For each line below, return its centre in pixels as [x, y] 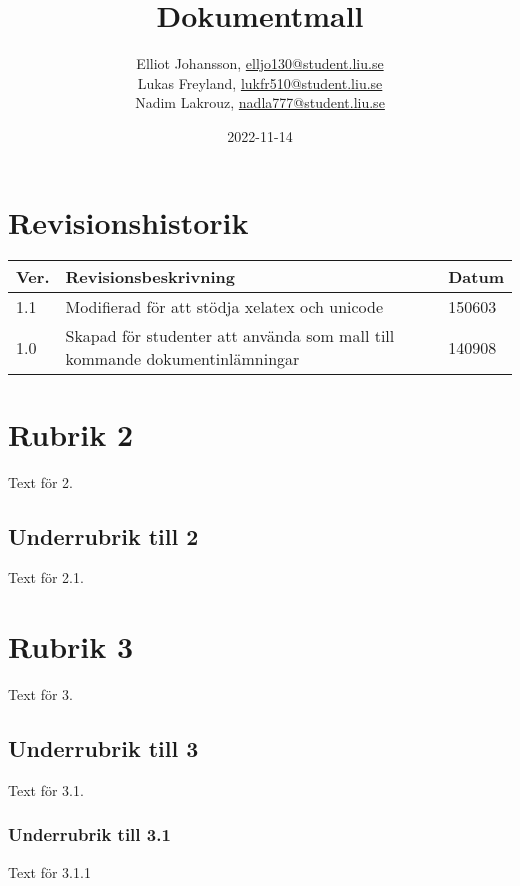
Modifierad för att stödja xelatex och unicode [224, 307]
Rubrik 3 [71, 646]
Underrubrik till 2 [103, 535]
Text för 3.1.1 [49, 871]
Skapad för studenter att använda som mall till [230, 336]
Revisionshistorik [128, 221]
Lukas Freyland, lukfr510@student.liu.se [260, 82]
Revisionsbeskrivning [150, 277]
